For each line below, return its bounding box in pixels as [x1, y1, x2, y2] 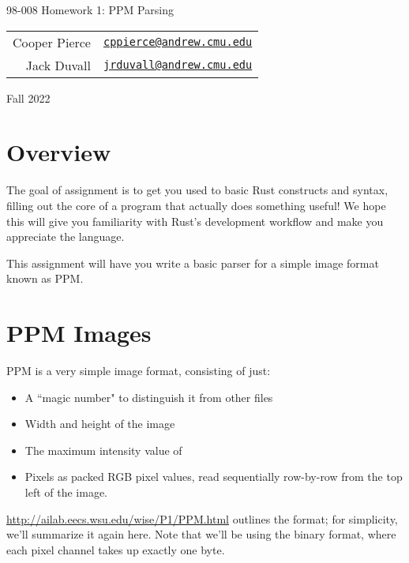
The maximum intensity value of [24, 441, 182, 458]
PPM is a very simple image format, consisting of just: [6, 362, 271, 378]
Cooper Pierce [13, 32, 91, 51]
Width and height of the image [24, 415, 175, 432]
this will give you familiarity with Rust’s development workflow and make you [6, 212, 384, 229]
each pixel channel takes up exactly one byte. [6, 541, 225, 557]
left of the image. [24, 483, 108, 500]
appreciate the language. [6, 228, 125, 245]
